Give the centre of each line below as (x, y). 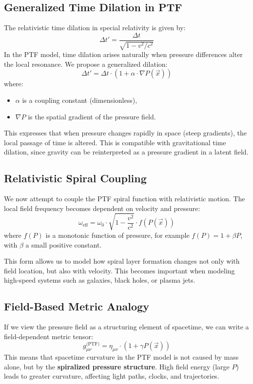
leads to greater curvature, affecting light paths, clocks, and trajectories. (112, 376)
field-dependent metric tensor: (49, 336)
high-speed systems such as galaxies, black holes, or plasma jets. (100, 280)
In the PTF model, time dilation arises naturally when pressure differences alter (123, 54)
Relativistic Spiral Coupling (75, 178)
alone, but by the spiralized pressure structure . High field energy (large (117, 366)
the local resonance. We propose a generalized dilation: (86, 64)
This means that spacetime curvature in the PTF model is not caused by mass (121, 357)
